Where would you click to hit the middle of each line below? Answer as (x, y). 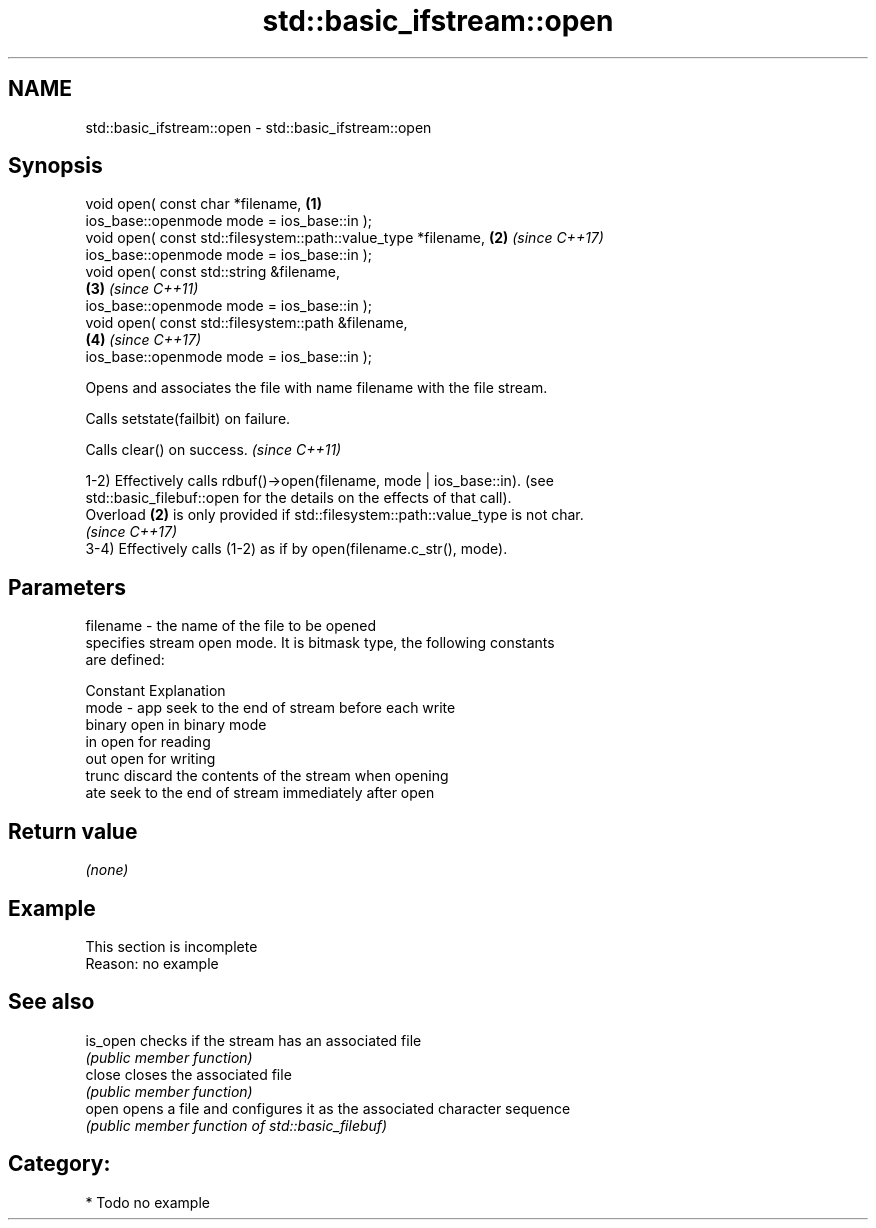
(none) (107, 870)
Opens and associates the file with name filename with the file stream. (316, 388)
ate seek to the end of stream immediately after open (260, 793)
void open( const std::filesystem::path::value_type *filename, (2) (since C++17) (344, 238)
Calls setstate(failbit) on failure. (188, 419)
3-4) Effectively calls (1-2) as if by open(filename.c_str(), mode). (296, 549)
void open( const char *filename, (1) (203, 204)
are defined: (125, 660)
